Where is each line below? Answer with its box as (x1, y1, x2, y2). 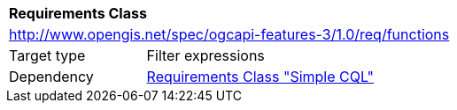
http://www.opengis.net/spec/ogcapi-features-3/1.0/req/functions (9, 26, 450, 43)
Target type (9, 47, 86, 64)
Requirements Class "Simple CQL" (146, 68, 375, 85)
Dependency (9, 68, 94, 85)
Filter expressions (146, 47, 265, 64)
